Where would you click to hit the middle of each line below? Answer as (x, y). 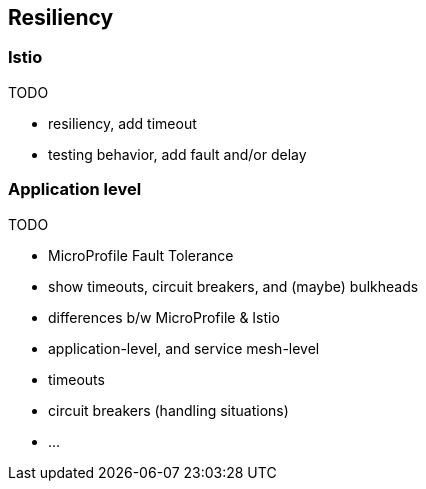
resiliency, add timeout (122, 123)
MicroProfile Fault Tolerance (141, 255)
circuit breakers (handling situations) (168, 410)
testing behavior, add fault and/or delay (177, 154)
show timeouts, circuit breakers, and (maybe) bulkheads (233, 286)
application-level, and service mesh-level (184, 348)
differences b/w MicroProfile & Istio (164, 317)
